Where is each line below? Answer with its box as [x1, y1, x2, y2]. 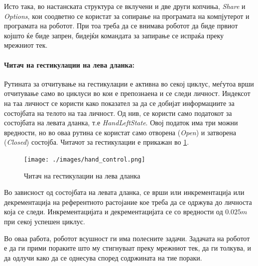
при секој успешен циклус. [4, 216, 85, 226]
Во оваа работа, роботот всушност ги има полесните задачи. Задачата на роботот [4, 233, 250, 243]
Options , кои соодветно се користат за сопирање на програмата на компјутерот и [4, 10, 250, 21]
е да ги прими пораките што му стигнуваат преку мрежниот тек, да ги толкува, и [4, 243, 251, 253]
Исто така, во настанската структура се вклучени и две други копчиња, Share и [4, 1, 246, 11]
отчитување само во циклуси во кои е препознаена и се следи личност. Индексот [4, 88, 251, 98]
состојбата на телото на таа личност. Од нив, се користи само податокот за [4, 107, 232, 118]
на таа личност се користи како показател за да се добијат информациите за [4, 97, 235, 108]
